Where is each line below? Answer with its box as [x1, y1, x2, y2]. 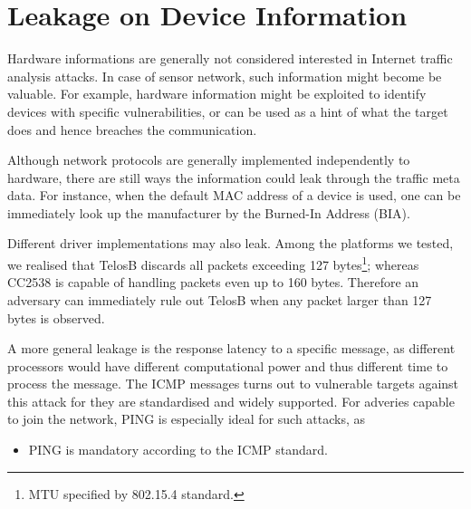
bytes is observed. [7, 308, 105, 327]
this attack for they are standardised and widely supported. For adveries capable [7, 391, 455, 410]
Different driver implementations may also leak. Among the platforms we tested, [7, 234, 454, 253]
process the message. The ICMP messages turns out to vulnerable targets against [7, 374, 459, 393]
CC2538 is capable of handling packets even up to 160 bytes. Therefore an [7, 273, 419, 292]
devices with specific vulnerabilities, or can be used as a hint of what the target [7, 101, 448, 120]
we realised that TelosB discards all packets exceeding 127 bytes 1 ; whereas [7, 253, 419, 274]
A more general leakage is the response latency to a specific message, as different [7, 339, 456, 358]
